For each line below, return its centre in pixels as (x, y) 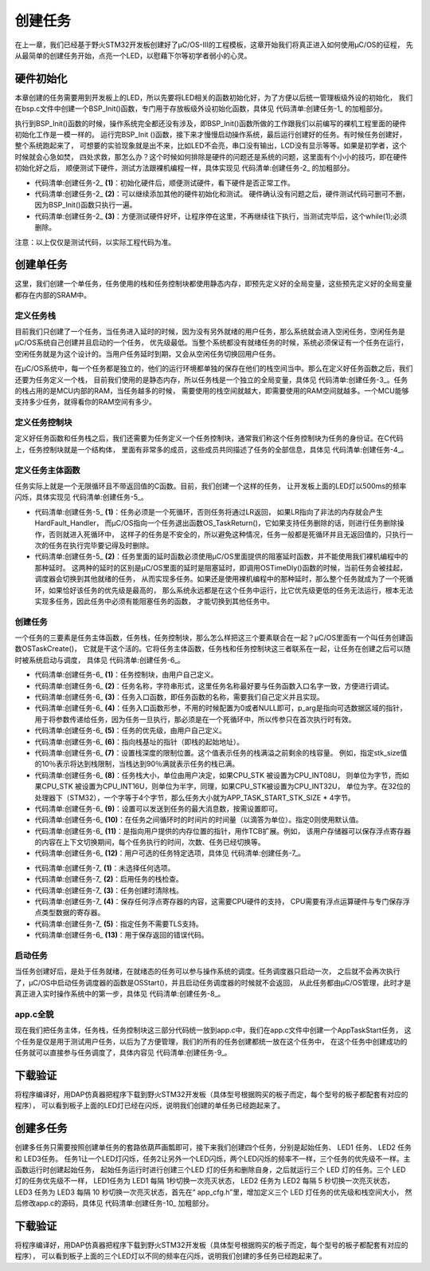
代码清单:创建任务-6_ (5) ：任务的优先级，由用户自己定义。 (131, 731)
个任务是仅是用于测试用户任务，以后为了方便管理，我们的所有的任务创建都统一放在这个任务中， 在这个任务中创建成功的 (211, 1041)
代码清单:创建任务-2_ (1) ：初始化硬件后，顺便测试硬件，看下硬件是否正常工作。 (164, 183)
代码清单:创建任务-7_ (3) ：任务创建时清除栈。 (109, 890)
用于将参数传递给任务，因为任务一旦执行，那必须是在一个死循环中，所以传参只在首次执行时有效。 (195, 719)
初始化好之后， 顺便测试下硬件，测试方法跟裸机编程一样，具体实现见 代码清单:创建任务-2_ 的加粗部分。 (184, 168)
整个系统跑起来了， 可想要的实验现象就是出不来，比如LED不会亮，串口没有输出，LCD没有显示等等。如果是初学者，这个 (211, 146)
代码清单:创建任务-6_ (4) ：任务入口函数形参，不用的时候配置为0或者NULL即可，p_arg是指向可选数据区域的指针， (221, 708)
